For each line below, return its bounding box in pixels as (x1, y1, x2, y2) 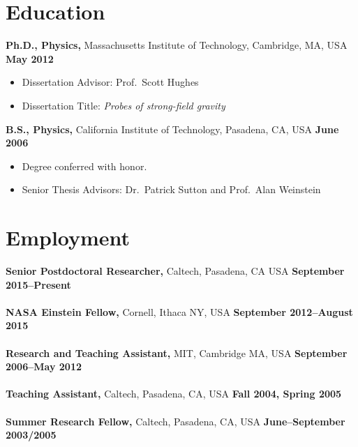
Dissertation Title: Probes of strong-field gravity (22, 98, 225, 112)
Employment (6, 223, 130, 252)
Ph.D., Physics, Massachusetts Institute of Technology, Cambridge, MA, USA (6, 38, 348, 52)
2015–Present (6, 277, 71, 291)
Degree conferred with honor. (22, 158, 147, 173)
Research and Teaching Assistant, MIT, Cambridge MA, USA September (6, 345, 348, 360)
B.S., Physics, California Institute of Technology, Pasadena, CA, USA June (6, 121, 339, 136)
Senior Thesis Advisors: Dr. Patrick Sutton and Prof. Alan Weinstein (22, 182, 321, 197)
